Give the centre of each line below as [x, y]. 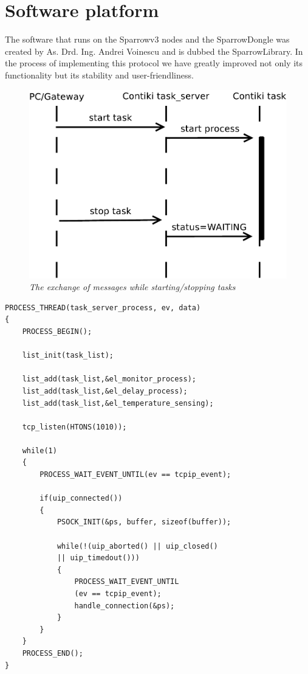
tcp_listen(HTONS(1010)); [74, 427]
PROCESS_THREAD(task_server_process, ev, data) [103, 307]
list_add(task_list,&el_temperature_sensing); [118, 403]
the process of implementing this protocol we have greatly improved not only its [154, 63]
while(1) [39, 450]
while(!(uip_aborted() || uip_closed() [137, 546]
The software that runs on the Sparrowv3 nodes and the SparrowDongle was [147, 39]
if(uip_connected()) [81, 499]
